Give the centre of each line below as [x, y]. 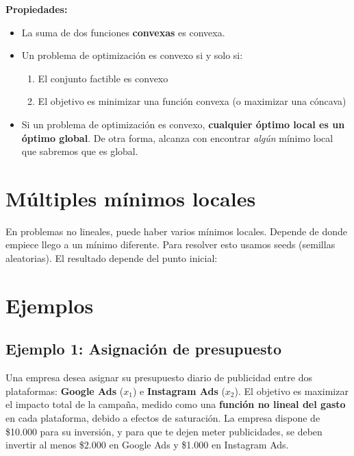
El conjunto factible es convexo [103, 78]
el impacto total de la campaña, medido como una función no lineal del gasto [176, 404]
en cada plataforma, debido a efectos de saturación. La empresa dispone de [163, 418]
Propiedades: [37, 9]
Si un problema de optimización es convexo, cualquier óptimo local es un [183, 124]
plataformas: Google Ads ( [65, 391]
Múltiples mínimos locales [131, 198]
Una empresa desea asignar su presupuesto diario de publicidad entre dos [159, 377]
